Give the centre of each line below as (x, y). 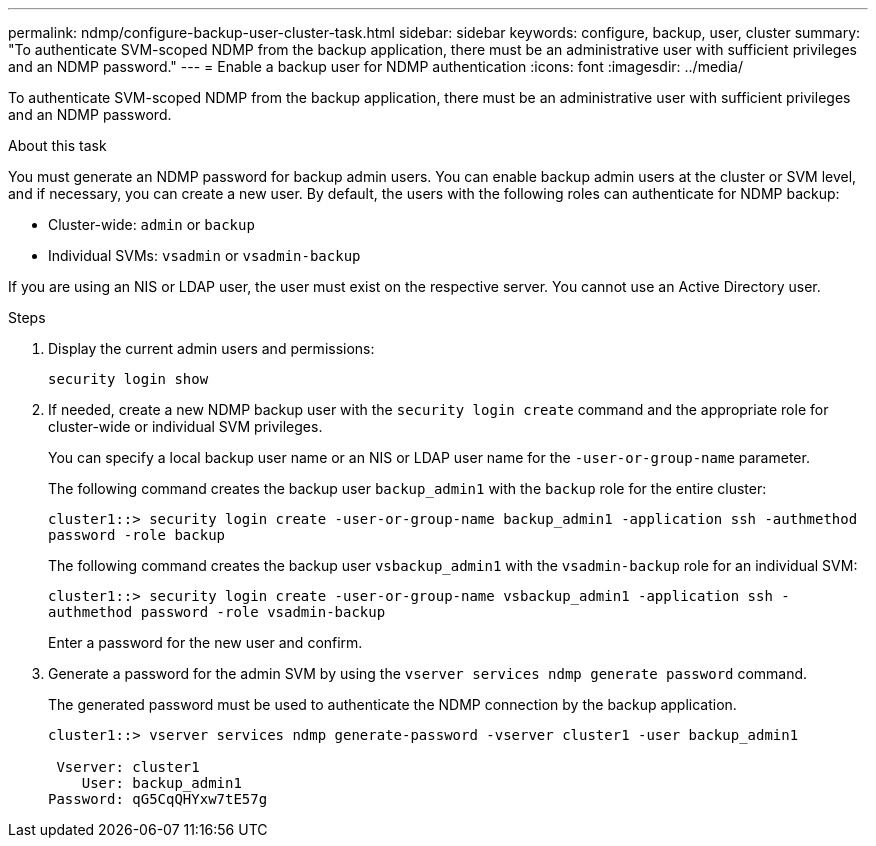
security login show (128, 379)
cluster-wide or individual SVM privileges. (185, 426)
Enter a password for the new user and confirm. (205, 642)
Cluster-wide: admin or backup (151, 224)
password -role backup (137, 535)
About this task (57, 145)
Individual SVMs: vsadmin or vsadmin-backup (204, 255)
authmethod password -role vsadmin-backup (217, 612)
